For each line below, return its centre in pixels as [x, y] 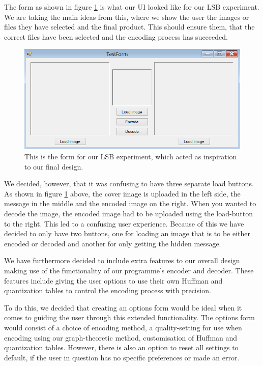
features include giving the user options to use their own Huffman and [113, 280]
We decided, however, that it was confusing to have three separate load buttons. [129, 184]
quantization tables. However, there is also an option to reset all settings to [121, 347]
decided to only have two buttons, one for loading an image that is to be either [127, 233]
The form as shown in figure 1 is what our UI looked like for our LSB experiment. [132, 7]
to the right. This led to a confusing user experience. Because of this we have [124, 223]
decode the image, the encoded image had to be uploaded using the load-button [128, 213]
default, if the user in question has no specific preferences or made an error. [122, 357]
